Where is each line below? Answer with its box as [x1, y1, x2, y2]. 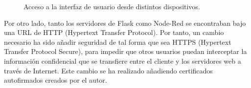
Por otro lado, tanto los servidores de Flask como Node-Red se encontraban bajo [4, 18, 246, 28]
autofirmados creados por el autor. [4, 75, 107, 85]
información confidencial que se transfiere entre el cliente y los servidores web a [4, 55, 241, 66]
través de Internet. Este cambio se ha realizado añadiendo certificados [4, 65, 213, 75]
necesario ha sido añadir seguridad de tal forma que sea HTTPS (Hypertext [4, 36, 231, 47]
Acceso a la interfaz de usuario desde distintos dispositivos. [23, 1, 200, 11]
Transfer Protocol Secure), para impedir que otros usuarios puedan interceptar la [4, 46, 247, 56]
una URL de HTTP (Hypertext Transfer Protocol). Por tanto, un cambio [4, 27, 224, 37]
